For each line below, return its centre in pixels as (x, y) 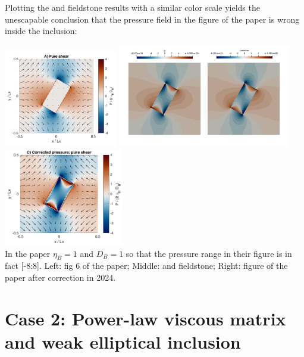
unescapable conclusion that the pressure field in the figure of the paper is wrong (152, 19)
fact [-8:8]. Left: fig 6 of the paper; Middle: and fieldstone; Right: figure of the (146, 266)
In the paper (28, 253)
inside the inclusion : (41, 31)
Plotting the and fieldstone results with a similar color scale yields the (132, 7)
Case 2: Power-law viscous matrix (145, 318)
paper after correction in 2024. (60, 277)
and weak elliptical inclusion (123, 342)
